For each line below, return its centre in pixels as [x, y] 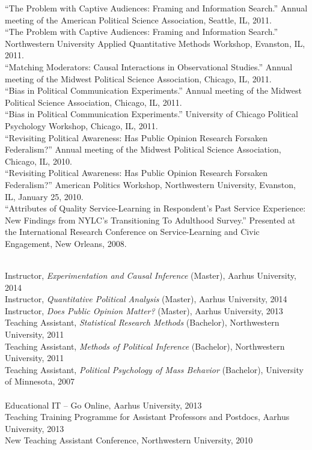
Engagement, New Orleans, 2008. [66, 243]
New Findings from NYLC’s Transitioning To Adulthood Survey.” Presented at [150, 220]
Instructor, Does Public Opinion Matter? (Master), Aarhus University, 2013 [144, 310]
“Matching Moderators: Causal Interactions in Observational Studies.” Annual [149, 66]
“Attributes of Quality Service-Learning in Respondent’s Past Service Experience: [155, 208]
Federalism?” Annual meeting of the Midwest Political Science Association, [143, 149]
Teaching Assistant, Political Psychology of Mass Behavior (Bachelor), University [154, 369]
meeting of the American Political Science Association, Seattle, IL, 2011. [138, 20]
